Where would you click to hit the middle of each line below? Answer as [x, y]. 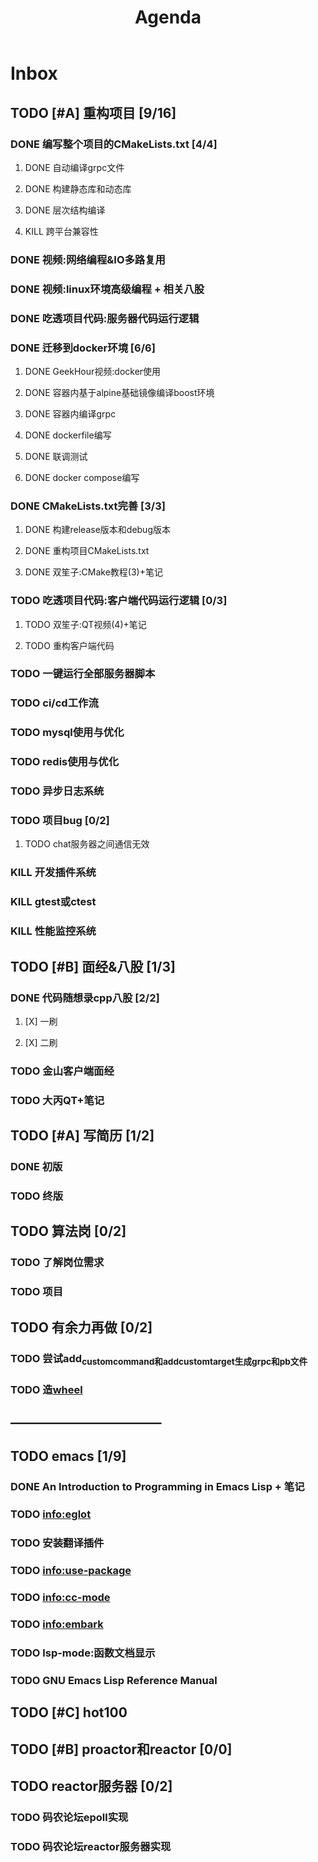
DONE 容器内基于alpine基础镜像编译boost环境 [119, 392]
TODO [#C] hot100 [69, 1712]
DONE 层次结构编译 [65, 210]
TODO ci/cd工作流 [54, 703]
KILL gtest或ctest [53, 902]
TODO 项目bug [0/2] [60, 821]
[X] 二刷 [41, 1042]
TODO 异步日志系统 [57, 791]
